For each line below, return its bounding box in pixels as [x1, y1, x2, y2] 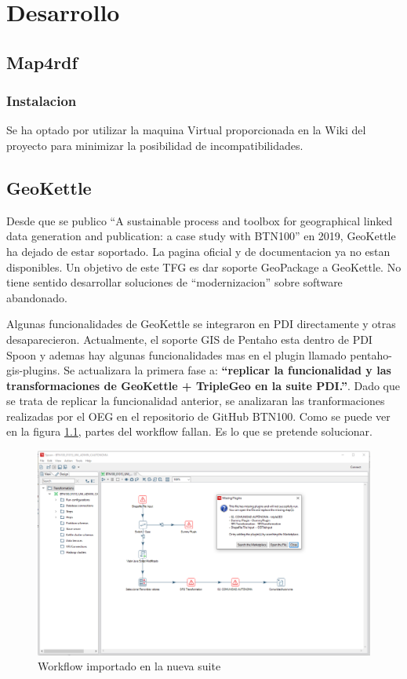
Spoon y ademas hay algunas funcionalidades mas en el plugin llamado [6, 346, 347, 363]
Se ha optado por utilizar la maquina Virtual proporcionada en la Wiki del [6, 122, 366, 138]
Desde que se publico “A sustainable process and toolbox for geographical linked [6, 212, 393, 228]
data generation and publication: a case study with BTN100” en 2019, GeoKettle [6, 228, 396, 244]
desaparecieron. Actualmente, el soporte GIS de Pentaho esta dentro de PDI [6, 330, 372, 347]
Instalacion [6, 91, 77, 111]
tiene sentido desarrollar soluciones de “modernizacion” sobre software [6, 274, 343, 290]
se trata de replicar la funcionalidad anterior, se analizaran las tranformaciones [6, 392, 385, 409]
